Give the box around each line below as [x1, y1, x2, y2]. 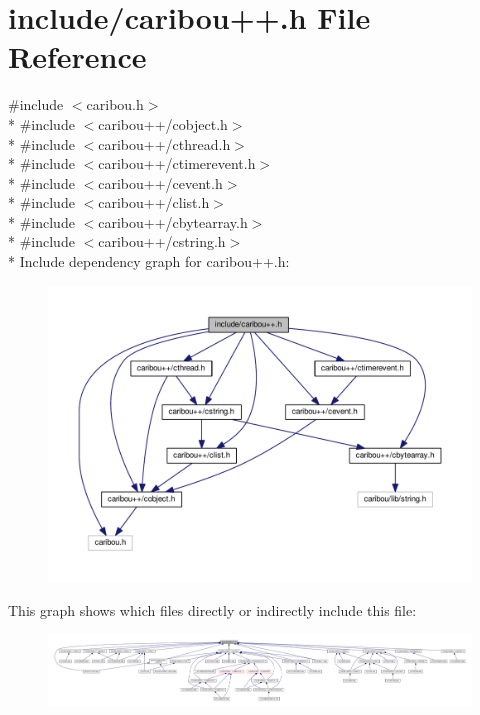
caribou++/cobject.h [98, 113, 228, 134]
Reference [8, 36, 147, 77]
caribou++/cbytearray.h [98, 211, 248, 232]
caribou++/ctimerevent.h [98, 153, 256, 174]
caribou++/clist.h [98, 192, 210, 213]
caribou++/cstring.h [98, 231, 226, 252]
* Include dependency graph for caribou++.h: [8, 251, 290, 272]
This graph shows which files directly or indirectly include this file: [8, 599, 417, 620]
